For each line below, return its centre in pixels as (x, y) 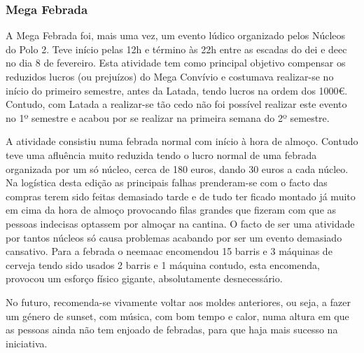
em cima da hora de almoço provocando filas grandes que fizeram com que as (171, 210)
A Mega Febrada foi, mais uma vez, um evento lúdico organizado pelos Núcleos (176, 35)
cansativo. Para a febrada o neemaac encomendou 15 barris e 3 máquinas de (169, 251)
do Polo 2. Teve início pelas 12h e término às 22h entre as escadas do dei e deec (176, 49)
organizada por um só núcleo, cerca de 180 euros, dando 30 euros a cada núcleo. (177, 168)
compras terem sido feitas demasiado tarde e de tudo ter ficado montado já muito (181, 196)
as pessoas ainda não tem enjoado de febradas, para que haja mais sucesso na (172, 330)
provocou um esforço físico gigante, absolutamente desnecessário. (144, 278)
